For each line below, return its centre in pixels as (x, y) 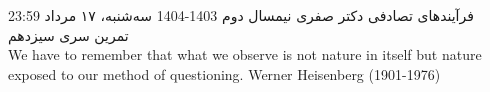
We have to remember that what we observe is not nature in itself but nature (245, 54)
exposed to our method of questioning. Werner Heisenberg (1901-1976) (224, 73)
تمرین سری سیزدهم (68, 34)
